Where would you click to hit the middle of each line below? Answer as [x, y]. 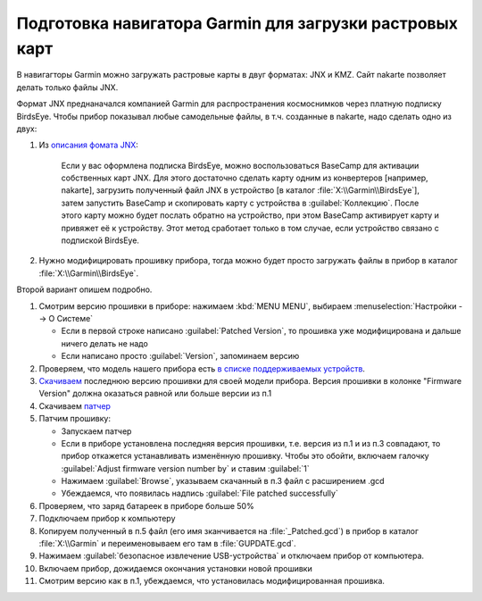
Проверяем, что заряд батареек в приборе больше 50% [146, 505]
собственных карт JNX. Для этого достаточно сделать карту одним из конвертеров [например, [245, 178]
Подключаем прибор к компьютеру [107, 519]
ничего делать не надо [105, 343]
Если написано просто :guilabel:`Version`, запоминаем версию [180, 356]
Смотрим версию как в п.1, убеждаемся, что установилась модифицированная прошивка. [212, 581]
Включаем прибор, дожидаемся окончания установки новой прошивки [175, 568]
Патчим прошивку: [75, 419]
